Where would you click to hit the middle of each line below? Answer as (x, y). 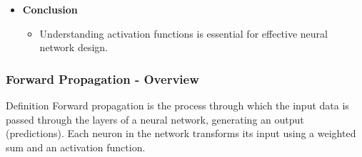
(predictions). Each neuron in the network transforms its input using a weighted (181, 133)
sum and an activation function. (76, 147)
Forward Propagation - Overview (102, 78)
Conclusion (50, 9)
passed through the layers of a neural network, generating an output (155, 119)
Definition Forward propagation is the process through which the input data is (177, 105)
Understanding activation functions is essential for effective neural (183, 33)
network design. (74, 47)
